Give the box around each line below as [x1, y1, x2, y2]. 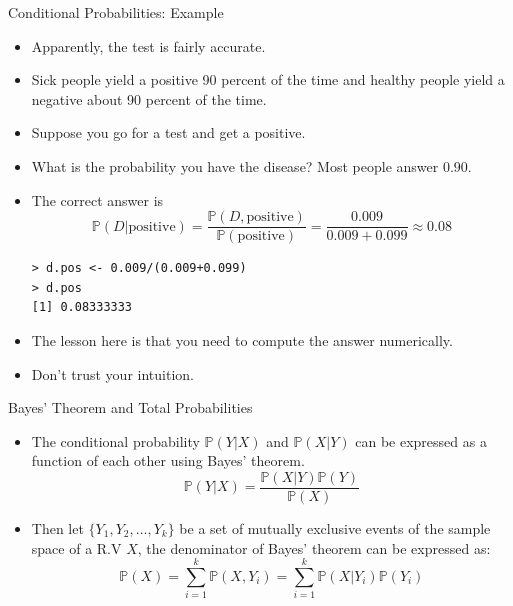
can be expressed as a [355, 430, 487, 451]
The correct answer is [31, 189, 164, 210]
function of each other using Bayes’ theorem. [31, 450, 305, 471]
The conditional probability [31, 430, 200, 451]
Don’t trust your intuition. [31, 363, 194, 384]
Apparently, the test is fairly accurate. [31, 35, 266, 56]
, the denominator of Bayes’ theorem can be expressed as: [137, 537, 491, 558]
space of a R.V [31, 537, 122, 558]
